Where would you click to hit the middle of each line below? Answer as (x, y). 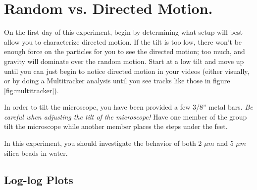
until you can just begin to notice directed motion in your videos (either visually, (127, 71)
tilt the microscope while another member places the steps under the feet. (116, 126)
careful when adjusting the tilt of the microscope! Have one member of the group (126, 116)
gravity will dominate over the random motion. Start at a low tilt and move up (124, 61)
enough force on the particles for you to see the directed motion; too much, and (125, 51)
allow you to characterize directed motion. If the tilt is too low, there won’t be (123, 41)
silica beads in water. (36, 153)
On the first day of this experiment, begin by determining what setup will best (123, 32)
